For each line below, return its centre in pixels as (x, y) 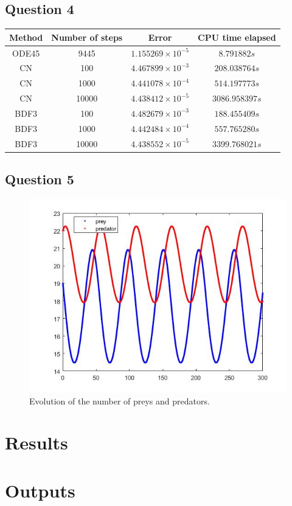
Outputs (40, 490)
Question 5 (40, 179)
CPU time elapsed (237, 37)
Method (26, 37)
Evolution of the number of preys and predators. (120, 400)
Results (36, 442)
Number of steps (87, 37)
